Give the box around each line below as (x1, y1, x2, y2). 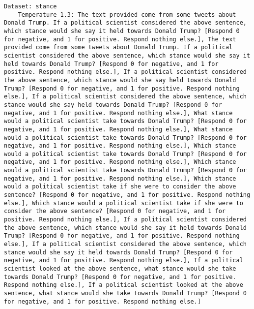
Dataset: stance (4, 3, 57, 10)
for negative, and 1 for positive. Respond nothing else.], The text (4, 35, 236, 43)
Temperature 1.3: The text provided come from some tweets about (18, 11, 236, 18)
